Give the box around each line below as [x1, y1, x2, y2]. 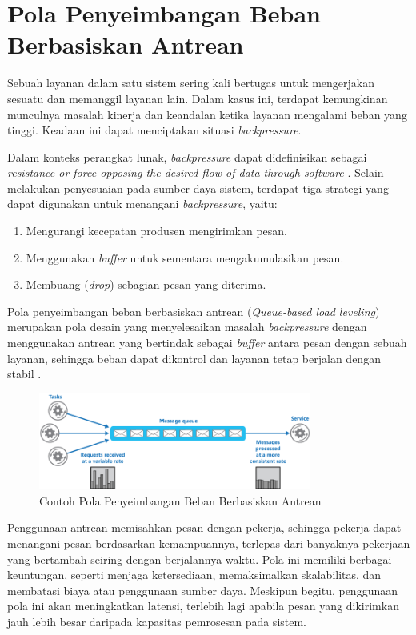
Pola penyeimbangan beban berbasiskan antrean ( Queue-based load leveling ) [7, 302, 380, 319]
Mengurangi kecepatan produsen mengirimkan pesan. [26, 222, 287, 239]
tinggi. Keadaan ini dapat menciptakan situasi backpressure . [7, 122, 302, 138]
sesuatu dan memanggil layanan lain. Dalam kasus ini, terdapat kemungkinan [7, 90, 388, 106]
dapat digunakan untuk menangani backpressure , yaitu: [7, 195, 278, 212]
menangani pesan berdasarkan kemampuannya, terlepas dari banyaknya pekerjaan [7, 534, 410, 551]
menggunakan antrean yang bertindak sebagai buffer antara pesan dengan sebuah [7, 334, 407, 351]
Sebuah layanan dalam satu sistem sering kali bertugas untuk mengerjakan [7, 74, 375, 91]
